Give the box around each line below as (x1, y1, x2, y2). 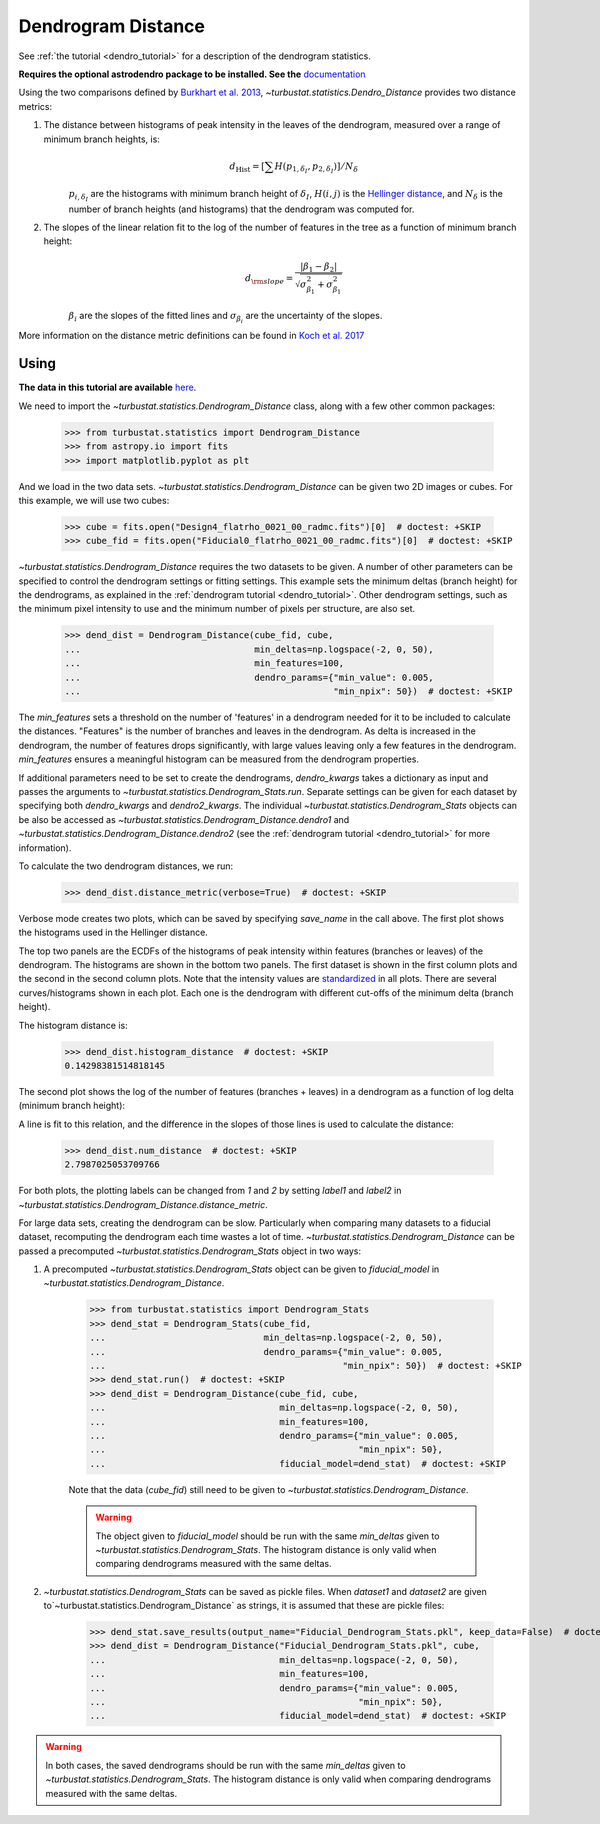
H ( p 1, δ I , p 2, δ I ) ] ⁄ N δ (274, 160, 359, 175)
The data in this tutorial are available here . (18, 381, 197, 394)
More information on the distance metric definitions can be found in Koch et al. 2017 (18, 329, 365, 341)
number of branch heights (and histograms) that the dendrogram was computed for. (68, 203, 415, 215)
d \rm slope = (245, 273, 294, 286)
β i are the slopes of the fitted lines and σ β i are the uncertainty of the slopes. (68, 310, 383, 325)
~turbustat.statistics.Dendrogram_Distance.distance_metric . (18, 1198, 269, 1210)
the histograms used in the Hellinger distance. (18, 926, 209, 939)
